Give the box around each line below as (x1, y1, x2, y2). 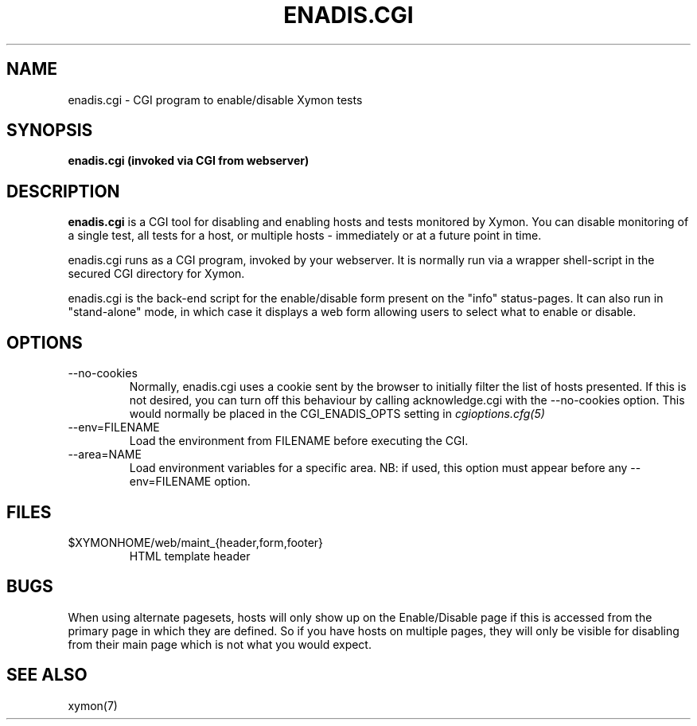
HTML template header (129, 548, 251, 563)
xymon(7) (68, 698, 118, 712)
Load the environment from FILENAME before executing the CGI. (129, 434, 469, 448)
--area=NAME (68, 447, 142, 462)
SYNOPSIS (6, 120, 93, 141)
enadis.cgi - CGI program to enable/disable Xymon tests (68, 92, 363, 107)
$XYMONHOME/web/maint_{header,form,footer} (68, 535, 324, 549)
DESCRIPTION (6, 181, 120, 201)
